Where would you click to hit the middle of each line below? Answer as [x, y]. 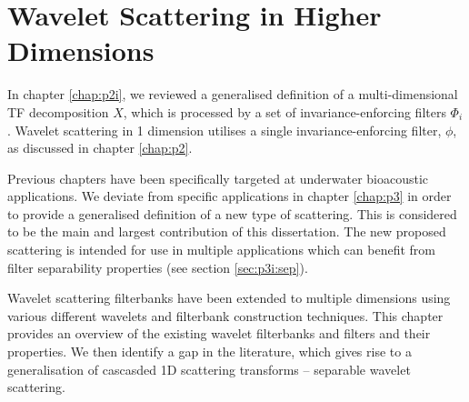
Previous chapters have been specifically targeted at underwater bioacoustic [218, 178]
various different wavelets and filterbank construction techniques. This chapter [225, 315]
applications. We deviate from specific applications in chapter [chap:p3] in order [230, 196]
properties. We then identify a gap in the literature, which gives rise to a [210, 352]
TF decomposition [58, 111]
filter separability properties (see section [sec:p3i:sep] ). [158, 267]
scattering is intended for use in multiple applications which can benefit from [222, 250]
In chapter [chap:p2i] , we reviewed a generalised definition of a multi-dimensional [233, 94]
